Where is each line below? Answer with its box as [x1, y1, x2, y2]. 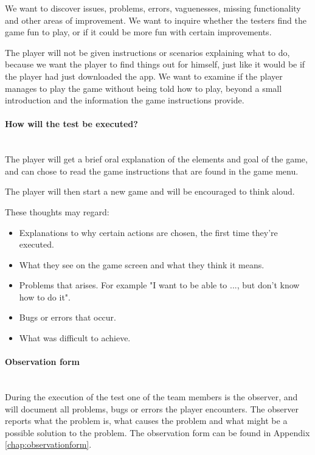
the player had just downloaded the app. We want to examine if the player [5, 69, 283, 82]
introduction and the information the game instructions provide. [5, 94, 244, 106]
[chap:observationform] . [5, 438, 92, 451]
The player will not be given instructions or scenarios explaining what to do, [5, 46, 290, 58]
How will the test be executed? [5, 117, 138, 130]
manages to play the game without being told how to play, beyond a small [5, 82, 282, 94]
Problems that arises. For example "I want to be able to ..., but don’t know [19, 279, 300, 291]
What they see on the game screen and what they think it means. [19, 258, 265, 271]
